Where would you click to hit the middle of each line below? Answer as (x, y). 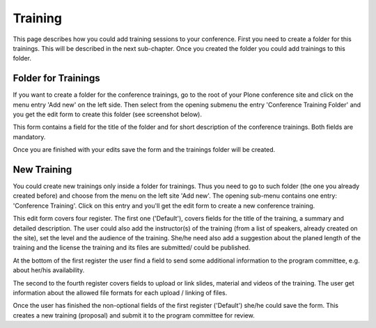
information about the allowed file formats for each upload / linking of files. (120, 293)
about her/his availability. (49, 270)
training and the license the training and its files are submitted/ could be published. (132, 248)
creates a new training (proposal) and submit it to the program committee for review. (134, 315)
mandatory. (29, 136)
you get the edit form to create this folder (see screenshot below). (107, 114)
